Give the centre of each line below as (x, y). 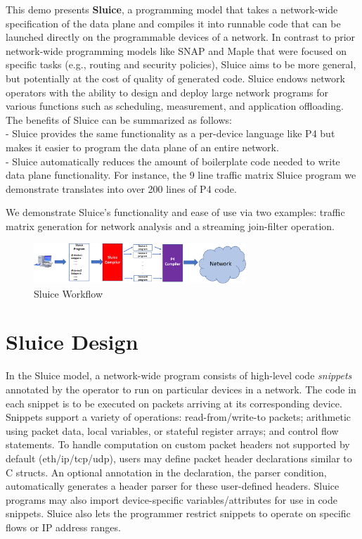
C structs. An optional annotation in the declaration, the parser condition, (166, 472)
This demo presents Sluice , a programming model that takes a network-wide (172, 9)
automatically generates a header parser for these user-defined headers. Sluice (173, 486)
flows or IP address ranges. (63, 527)
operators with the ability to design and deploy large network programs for (167, 92)
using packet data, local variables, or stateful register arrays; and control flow (172, 430)
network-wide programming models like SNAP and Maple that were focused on (176, 50)
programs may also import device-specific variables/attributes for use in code (172, 499)
